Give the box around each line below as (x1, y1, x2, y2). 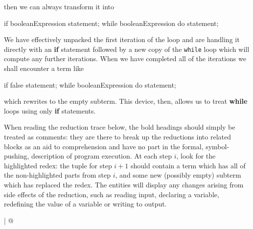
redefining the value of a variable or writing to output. (4, 199, 167, 209)
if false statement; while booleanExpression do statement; (4, 79, 176, 90)
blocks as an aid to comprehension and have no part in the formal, (4, 141, 204, 151)
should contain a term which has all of (130, 160, 246, 170)
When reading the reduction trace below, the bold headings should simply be (4, 122, 235, 132)
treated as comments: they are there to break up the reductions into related (4, 132, 231, 141)
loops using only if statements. (4, 105, 96, 115)
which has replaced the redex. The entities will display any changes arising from (4, 179, 244, 189)
